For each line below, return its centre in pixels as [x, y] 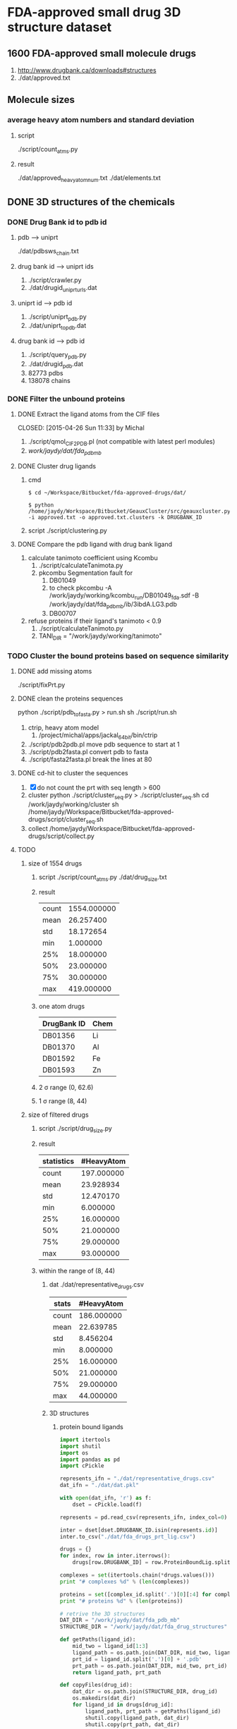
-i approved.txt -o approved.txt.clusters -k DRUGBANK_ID [115, 517]
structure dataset [60, 27]
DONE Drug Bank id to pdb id [57, 222]
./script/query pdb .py [57, 356]
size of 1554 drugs [55, 863]
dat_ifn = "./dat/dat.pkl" [99, 1486]
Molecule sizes [41, 100]
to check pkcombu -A [81, 588]
